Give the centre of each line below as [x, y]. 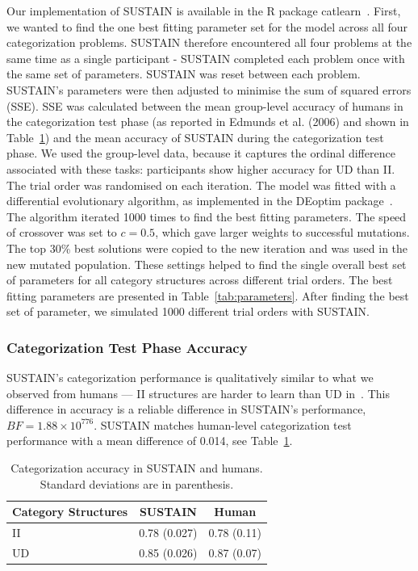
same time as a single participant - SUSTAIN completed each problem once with [206, 58]
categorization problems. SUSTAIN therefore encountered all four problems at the [209, 42]
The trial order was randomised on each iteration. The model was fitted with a [201, 185]
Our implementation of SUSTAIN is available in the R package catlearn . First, [204, 10]
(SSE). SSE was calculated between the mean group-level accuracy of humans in [205, 105]
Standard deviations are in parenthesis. [137, 483]
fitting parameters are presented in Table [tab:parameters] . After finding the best [208, 295]
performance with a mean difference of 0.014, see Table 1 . [150, 441]
